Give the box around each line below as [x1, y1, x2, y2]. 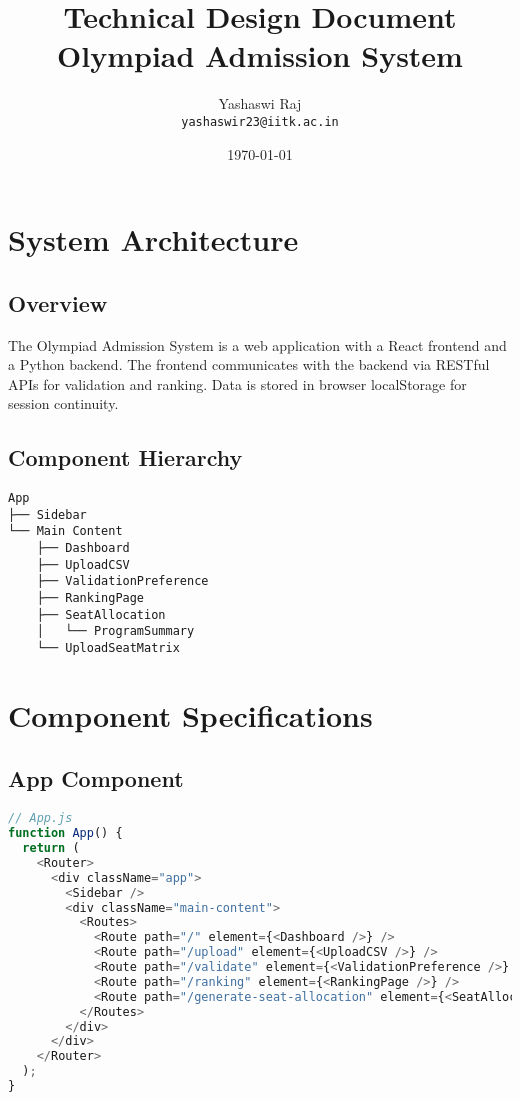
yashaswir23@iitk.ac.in [181, 114, 339, 129]
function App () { [8, 826, 123, 841]
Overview [8, 287, 108, 318]
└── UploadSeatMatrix [36, 641, 180, 656]
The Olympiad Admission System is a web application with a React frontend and [8, 334, 507, 355]
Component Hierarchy [8, 442, 243, 473]
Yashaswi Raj [218, 93, 302, 114]
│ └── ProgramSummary [36, 624, 195, 639]
